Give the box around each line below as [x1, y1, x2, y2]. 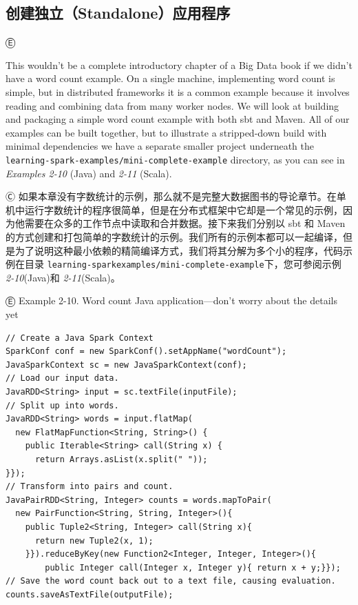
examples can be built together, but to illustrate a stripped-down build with [6, 125, 327, 139]
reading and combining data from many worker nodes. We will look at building [6, 98, 339, 112]
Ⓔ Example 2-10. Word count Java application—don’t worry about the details [6, 293, 337, 308]
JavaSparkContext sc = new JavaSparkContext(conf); [6, 359, 247, 370]
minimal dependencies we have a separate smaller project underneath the [6, 139, 314, 153]
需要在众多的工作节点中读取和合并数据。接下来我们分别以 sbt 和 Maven [24, 216, 346, 230]
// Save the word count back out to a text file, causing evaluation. [6, 576, 336, 586]
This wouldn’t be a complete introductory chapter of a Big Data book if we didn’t [6, 57, 352, 72]
